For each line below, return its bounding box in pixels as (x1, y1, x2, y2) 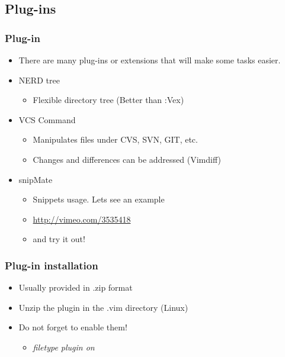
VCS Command (18, 113, 76, 126)
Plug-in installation (5, 258, 98, 272)
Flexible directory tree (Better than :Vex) (33, 94, 184, 106)
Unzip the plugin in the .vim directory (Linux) (18, 301, 188, 313)
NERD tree (18, 73, 60, 86)
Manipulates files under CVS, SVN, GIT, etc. (33, 133, 198, 146)
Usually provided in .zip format (18, 281, 133, 294)
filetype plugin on (33, 340, 95, 353)
